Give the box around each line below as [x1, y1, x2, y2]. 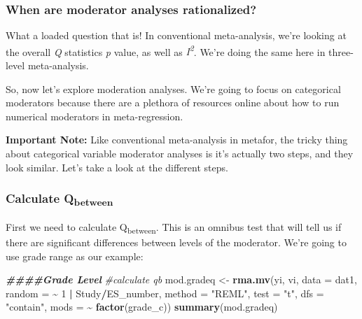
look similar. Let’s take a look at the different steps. [6, 159, 228, 174]
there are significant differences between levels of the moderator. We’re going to [6, 235, 347, 250]
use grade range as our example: [6, 248, 144, 263]
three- [328, 44, 354, 59]
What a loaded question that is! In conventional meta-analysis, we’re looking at [6, 28, 347, 43]
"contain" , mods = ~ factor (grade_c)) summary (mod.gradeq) [6, 299, 278, 314]
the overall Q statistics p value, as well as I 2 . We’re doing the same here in [6, 42, 326, 59]
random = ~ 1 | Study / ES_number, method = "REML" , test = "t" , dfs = [6, 285, 324, 300]
